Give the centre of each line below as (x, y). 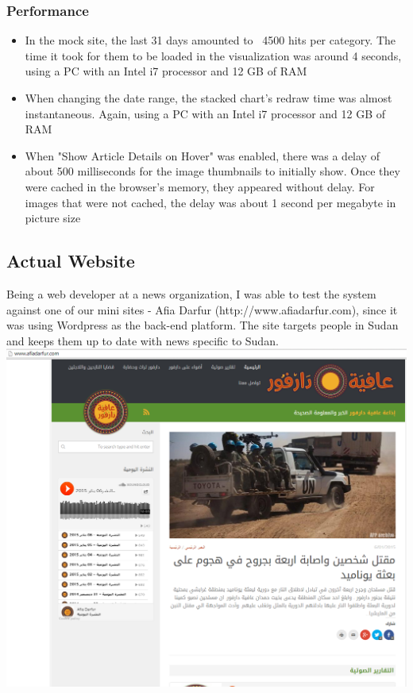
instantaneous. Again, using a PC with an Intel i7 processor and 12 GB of (205, 113)
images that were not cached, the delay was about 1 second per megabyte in (210, 202)
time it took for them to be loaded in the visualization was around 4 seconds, (213, 55)
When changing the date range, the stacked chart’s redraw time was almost (208, 98)
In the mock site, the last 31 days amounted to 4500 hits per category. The (210, 40)
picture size (53, 218)
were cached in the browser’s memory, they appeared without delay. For (200, 186)
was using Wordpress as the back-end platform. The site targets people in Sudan (203, 325)
